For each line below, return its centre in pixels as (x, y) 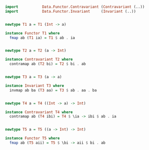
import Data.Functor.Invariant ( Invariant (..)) (71, 11)
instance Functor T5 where (32, 138)
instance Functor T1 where (32, 33)
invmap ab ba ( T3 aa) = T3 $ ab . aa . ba (53, 90)
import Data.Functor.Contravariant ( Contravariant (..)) (75, 7)
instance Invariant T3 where (35, 85)
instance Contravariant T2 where (39, 59)
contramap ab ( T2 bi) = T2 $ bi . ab (48, 64)
